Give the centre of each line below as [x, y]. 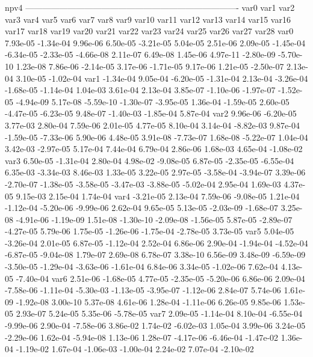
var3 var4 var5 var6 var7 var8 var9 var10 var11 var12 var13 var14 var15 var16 [148, 19]
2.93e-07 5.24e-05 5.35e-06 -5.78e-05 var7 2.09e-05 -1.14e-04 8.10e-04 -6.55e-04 [159, 313]
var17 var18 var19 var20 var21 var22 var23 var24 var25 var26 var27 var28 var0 [149, 31]
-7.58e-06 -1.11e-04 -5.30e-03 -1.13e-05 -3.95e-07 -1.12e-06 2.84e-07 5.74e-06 [143, 290]
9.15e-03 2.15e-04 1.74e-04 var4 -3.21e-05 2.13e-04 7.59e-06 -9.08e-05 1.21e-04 [158, 196]
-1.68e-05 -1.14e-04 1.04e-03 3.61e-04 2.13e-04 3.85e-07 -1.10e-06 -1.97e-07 [140, 90]
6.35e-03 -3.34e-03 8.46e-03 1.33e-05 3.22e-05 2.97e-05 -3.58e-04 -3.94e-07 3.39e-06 [155, 172]
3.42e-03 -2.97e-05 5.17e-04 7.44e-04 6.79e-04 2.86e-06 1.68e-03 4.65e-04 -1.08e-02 [154, 149]
